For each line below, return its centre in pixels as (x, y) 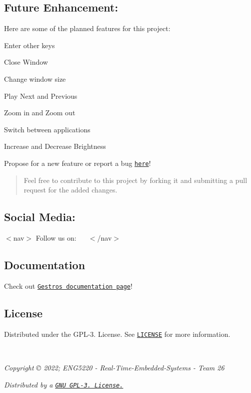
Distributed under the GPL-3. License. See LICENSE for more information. (117, 334)
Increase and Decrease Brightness (55, 146)
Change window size (35, 78)
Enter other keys (29, 45)
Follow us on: (56, 238)
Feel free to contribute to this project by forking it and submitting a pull (135, 180)
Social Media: (40, 217)
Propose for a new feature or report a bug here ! (77, 163)
